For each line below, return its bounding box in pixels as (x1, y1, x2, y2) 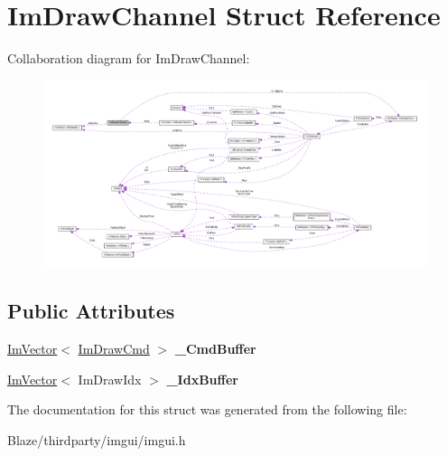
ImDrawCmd (78, 338, 150, 357)
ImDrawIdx (78, 369, 142, 388)
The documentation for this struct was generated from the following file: (7, 400, 407, 419)
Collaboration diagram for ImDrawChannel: (7, 49, 250, 68)
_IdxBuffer (166, 369, 238, 388)
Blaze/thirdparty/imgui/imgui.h (7, 430, 186, 449)
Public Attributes (7, 297, 175, 325)
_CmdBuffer (174, 338, 256, 357)
